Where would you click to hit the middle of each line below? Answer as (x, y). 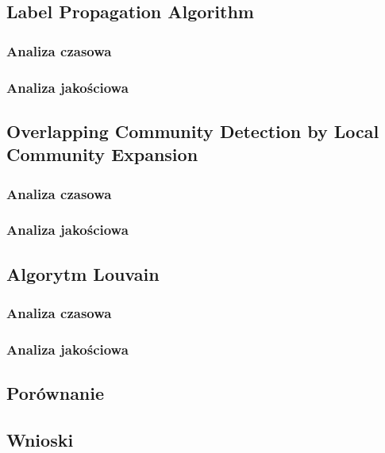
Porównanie (56, 393)
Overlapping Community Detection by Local (193, 131)
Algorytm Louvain (83, 273)
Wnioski (40, 439)
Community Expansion (102, 154)
